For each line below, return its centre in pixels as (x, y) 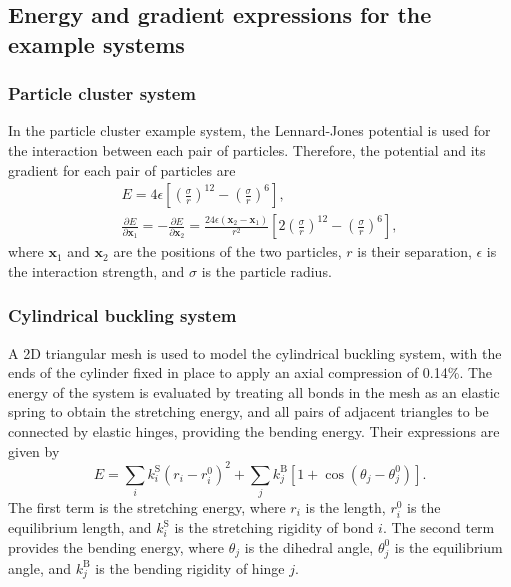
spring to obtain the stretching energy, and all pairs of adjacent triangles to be (248, 411)
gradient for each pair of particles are (122, 169)
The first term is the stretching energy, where (147, 507)
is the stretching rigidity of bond (274, 527)
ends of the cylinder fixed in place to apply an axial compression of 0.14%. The (250, 372)
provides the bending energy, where (116, 546)
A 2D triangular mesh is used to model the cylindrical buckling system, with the (255, 352)
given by (34, 450)
